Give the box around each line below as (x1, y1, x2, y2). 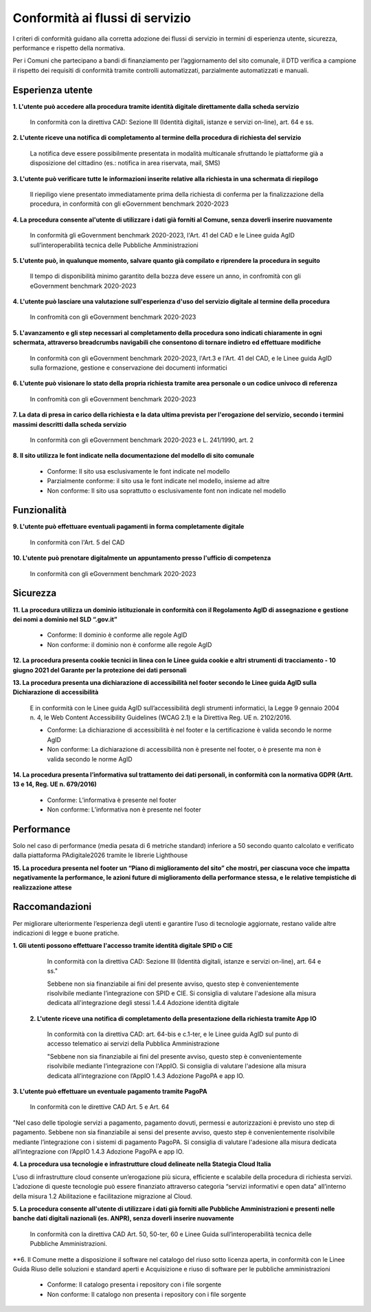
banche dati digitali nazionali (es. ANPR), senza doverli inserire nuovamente (12, 1214, 234, 1223)
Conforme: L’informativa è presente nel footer (47, 796, 177, 804)
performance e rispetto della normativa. (12, 43, 126, 52)
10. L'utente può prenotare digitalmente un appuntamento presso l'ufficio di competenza (12, 554, 271, 562)
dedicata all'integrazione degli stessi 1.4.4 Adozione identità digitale (47, 999, 240, 1007)
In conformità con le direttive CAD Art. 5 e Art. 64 (30, 1103, 170, 1111)
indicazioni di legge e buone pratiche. (12, 929, 120, 937)
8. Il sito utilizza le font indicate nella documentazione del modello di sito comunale (12, 452, 254, 460)
